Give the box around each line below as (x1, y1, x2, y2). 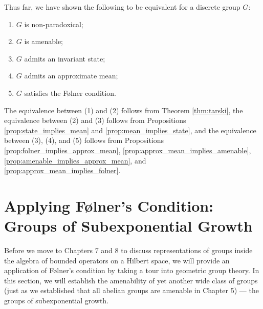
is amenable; (24, 36, 63, 47)
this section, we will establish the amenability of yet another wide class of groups (4, 275, 258, 285)
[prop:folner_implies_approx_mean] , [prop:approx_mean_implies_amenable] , (4, 145, 251, 155)
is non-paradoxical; (24, 18, 83, 29)
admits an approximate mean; (24, 70, 118, 81)
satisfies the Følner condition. (24, 87, 116, 98)
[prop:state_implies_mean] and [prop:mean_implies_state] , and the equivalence (4, 125, 256, 135)
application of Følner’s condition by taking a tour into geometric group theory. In (4, 265, 259, 276)
